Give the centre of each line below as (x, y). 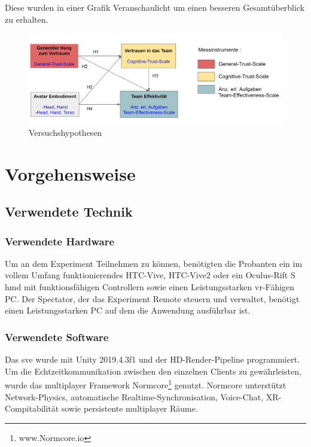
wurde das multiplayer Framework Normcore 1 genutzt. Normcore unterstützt (146, 384)
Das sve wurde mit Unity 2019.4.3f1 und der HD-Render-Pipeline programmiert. (152, 359)
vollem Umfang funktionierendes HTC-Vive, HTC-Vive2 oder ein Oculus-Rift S (150, 275)
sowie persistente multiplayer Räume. (129, 408)
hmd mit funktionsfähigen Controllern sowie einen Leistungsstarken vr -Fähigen (150, 287)
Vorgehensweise (70, 173)
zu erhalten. (27, 19)
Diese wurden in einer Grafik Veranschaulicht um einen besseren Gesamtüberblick (155, 7)
